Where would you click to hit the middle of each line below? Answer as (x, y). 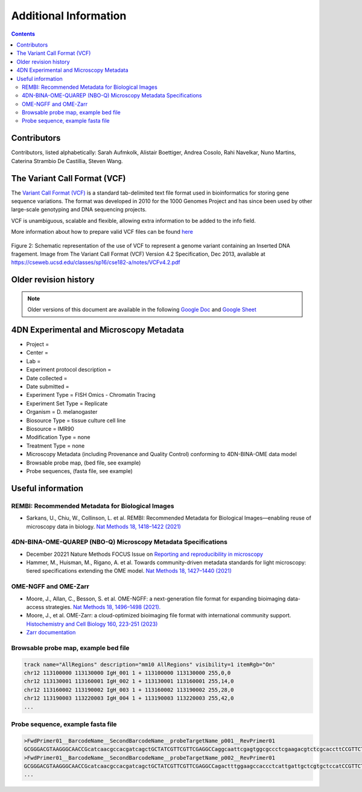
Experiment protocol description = (69, 370)
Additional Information (69, 16)
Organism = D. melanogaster (62, 412)
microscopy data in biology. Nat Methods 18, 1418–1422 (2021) (103, 526)
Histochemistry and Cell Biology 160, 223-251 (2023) (92, 624)
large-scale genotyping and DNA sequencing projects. (79, 210)
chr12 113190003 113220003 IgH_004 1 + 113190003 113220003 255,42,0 (129, 698)
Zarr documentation (51, 633)
